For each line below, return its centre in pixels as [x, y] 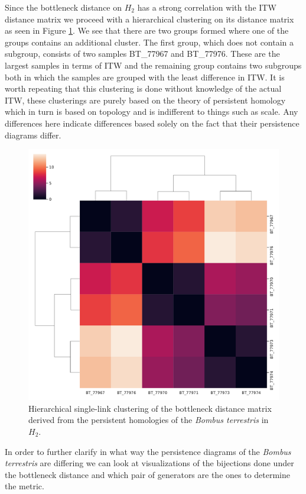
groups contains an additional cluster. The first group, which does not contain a [149, 42]
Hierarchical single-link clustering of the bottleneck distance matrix [150, 408]
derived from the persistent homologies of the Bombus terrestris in [149, 420]
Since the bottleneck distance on [64, 7]
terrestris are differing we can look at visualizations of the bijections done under [149, 463]
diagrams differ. [33, 135]
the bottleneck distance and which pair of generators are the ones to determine [148, 474]
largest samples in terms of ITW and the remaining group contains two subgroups [153, 65]
